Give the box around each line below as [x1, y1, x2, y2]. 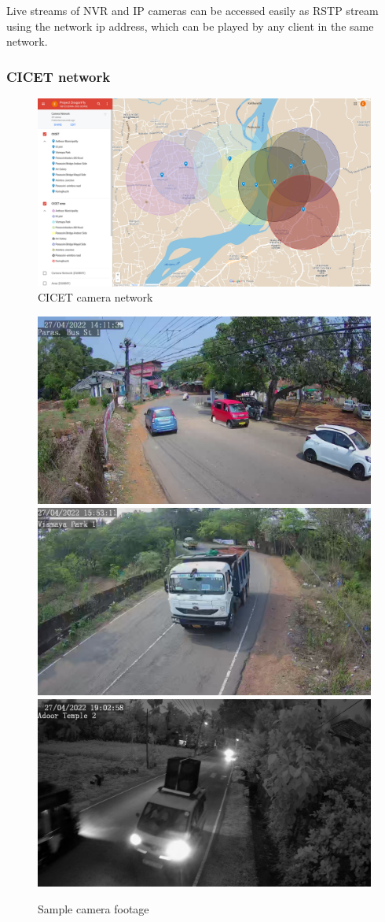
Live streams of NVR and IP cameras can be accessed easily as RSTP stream [6, 2, 379, 18]
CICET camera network [38, 289, 153, 305]
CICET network [6, 66, 111, 86]
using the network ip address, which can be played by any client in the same [6, 17, 374, 34]
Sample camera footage [38, 900, 149, 916]
